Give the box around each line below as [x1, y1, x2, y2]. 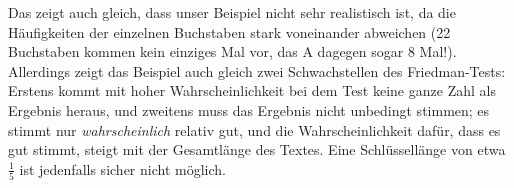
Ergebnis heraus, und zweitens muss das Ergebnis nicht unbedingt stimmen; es [8, 99, 490, 120]
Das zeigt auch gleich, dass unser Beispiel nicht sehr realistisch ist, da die [8, 2, 456, 22]
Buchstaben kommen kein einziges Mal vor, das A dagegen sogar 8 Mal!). [8, 41, 457, 62]
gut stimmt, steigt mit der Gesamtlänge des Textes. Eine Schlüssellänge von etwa [8, 139, 506, 160]
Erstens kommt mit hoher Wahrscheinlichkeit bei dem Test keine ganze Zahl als [8, 80, 496, 101]
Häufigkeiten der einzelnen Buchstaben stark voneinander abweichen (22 [8, 21, 451, 42]
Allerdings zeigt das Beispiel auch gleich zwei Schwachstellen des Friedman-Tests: [8, 60, 506, 81]
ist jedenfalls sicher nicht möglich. [19, 158, 226, 179]
